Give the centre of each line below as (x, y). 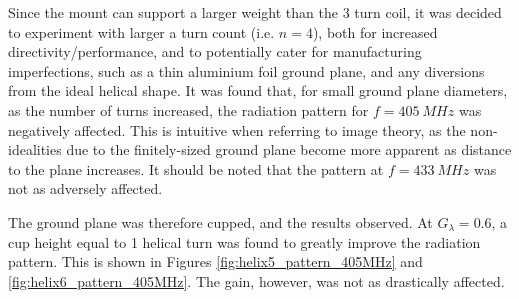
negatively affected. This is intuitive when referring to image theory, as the (237, 129)
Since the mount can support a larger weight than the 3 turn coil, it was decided (255, 12)
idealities (35, 149)
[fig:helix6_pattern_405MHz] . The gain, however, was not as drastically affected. (256, 280)
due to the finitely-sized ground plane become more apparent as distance (289, 149)
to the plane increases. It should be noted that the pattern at (196, 168)
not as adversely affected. (85, 188)
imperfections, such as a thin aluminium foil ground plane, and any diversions (246, 70)
